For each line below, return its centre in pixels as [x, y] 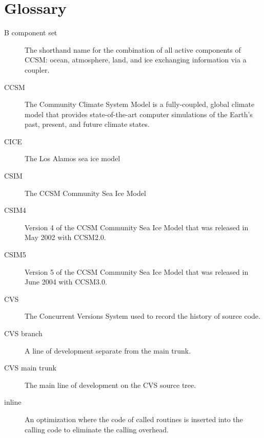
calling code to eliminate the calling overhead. [97, 429]
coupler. [37, 69]
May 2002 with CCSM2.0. [65, 237]
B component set [31, 32]
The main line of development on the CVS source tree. [110, 385]
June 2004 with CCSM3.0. [66, 282]
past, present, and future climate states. [87, 124]
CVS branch [23, 333]
